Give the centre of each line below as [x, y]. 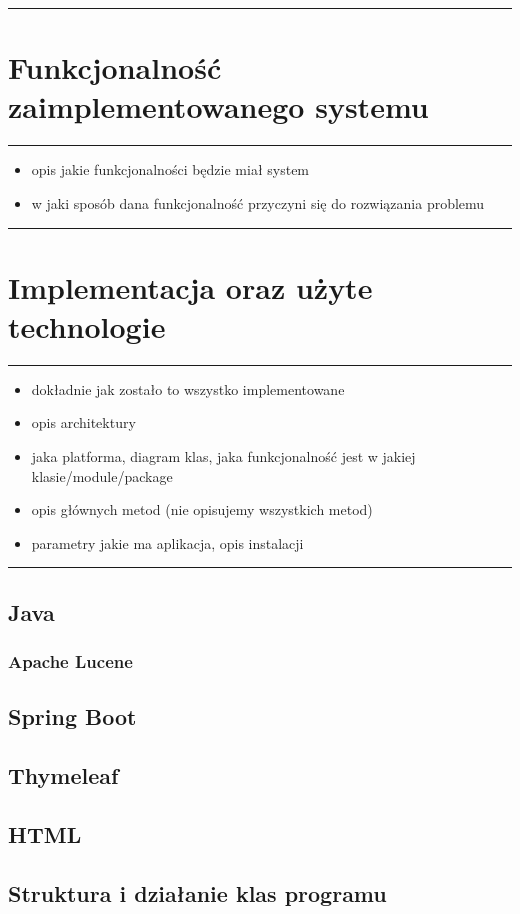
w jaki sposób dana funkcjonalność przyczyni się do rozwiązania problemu [258, 202]
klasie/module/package [102, 475]
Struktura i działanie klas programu [197, 892]
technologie [87, 325]
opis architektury [83, 422]
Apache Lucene [70, 661]
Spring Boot [72, 716]
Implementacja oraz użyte [190, 286]
